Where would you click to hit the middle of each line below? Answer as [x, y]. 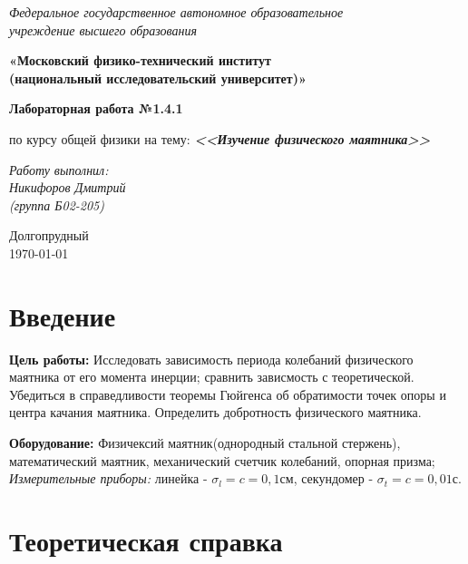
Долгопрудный [49, 235]
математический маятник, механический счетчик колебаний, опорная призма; [222, 460]
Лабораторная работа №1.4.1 [96, 108]
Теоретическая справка [146, 540]
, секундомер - [333, 478]
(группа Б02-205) [57, 204]
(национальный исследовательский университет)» [158, 78]
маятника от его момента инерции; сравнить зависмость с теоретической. [212, 377]
